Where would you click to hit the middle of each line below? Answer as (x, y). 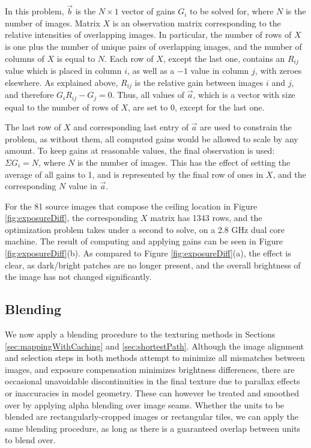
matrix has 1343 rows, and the (206, 218)
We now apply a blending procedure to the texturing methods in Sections (140, 334)
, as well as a (151, 71)
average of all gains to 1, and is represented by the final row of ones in (134, 174)
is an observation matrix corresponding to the (197, 23)
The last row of (33, 127)
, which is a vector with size (244, 95)
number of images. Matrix (53, 23)
